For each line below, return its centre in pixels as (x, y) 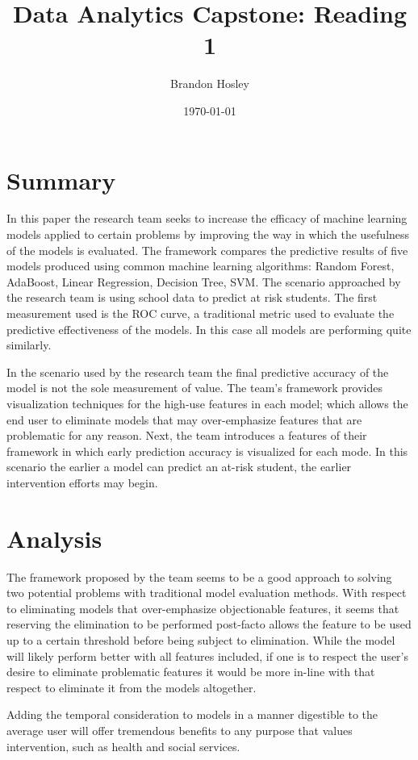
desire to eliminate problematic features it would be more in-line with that (191, 672)
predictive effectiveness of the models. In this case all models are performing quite (209, 329)
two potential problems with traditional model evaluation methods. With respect (207, 593)
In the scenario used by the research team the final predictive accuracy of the (198, 372)
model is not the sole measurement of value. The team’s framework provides (194, 388)
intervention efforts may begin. (82, 482)
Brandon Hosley (210, 84)
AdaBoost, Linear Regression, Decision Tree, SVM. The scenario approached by (204, 281)
